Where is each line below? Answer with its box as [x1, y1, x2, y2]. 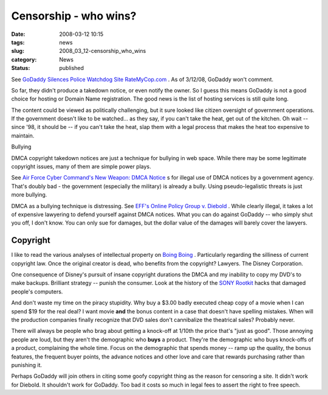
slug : [11, 47, 24, 55]
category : [11, 55, 37, 63]
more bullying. [11, 191, 47, 198]
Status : [11, 65, 30, 72]
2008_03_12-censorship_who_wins [59, 47, 146, 55]
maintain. [11, 131, 35, 139]
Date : [11, 30, 26, 38]
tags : [11, 38, 25, 46]
